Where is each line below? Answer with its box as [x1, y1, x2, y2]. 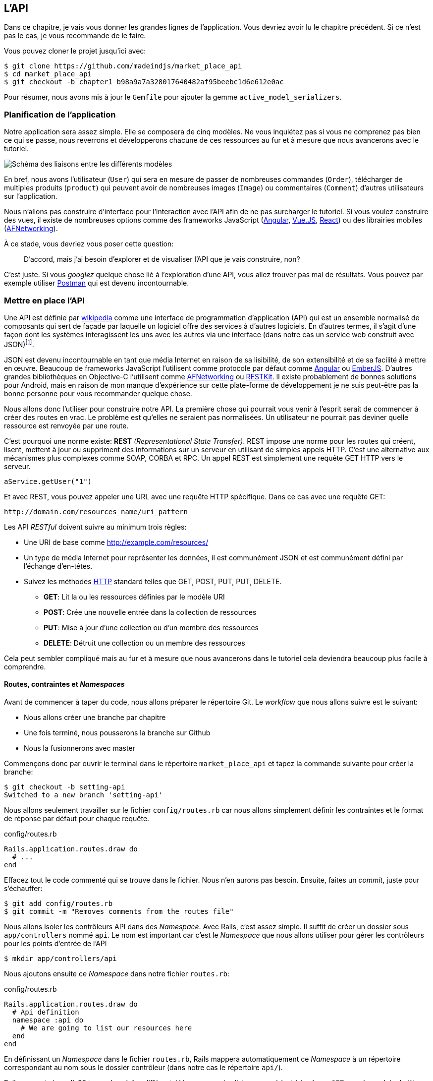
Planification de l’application [4, 109, 116, 120]
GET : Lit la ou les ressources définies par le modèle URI [44, 592, 225, 601]
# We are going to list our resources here [20, 1023, 192, 1032]
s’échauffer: [4, 884, 43, 893]
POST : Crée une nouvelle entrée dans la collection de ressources [44, 607, 257, 616]
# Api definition [12, 1008, 79, 1016]
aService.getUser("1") [4, 477, 92, 485]
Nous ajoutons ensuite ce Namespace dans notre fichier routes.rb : [4, 969, 230, 978]
